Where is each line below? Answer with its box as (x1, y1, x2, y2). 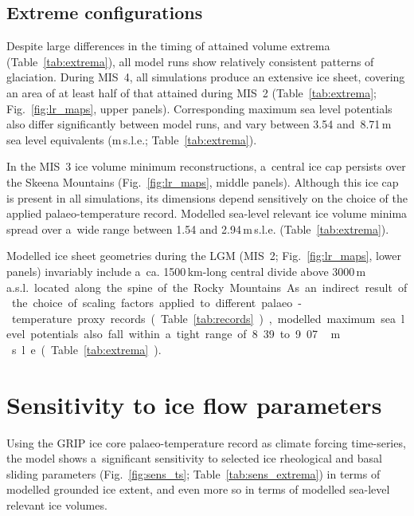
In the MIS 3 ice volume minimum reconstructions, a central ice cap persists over (6, 158, 406, 175)
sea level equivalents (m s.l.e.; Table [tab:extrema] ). (6, 131, 257, 148)
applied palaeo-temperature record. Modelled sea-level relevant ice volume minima (6, 205, 408, 222)
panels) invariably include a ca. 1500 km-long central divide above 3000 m (6, 262, 366, 279)
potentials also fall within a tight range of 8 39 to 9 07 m (30, 325, 341, 342)
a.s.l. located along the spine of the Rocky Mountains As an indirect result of (6, 278, 408, 295)
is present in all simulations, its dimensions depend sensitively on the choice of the (6, 189, 408, 206)
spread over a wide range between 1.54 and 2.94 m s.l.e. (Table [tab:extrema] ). (6, 220, 389, 237)
